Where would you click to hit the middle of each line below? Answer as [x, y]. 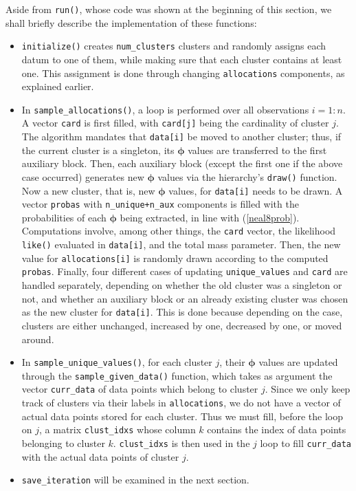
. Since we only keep [308, 389]
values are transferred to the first [257, 150]
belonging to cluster [63, 443]
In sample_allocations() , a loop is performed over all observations [165, 109]
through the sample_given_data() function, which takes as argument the [177, 375]
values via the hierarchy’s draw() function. [247, 176]
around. [38, 339]
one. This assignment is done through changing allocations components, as [183, 73]
